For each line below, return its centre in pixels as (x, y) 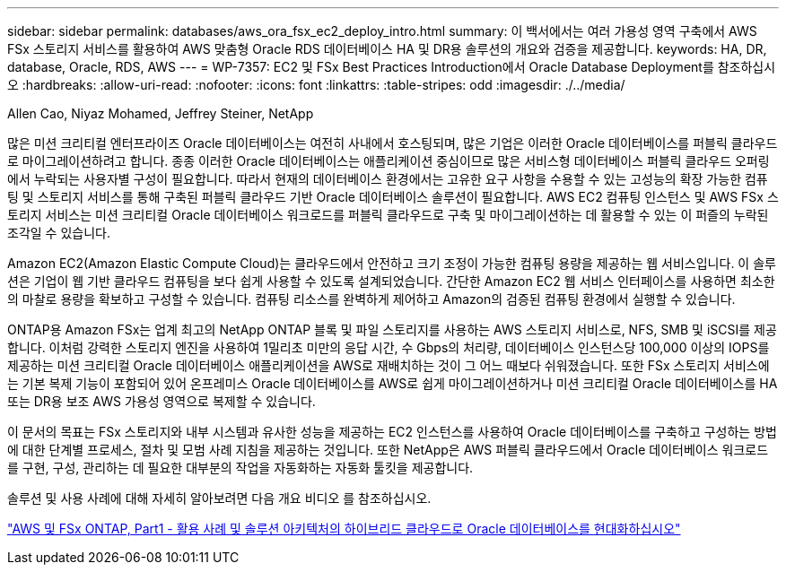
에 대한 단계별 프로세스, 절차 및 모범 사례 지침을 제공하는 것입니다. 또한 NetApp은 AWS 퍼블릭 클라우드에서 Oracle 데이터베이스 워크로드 (388, 450)
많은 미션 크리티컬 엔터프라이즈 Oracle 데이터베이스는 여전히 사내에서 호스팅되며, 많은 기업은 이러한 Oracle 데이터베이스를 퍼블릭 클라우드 (393, 143)
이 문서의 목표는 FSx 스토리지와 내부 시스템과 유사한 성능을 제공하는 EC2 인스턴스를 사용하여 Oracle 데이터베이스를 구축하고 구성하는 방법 (392, 432)
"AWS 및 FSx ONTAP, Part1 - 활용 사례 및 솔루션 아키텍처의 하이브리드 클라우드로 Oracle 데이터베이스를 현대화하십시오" (344, 529)
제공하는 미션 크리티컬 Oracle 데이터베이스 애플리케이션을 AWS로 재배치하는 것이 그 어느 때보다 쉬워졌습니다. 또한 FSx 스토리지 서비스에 (389, 365)
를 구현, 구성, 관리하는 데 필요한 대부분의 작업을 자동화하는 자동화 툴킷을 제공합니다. (240, 468)
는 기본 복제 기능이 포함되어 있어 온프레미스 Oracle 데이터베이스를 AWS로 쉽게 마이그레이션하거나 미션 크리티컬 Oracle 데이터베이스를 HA (393, 383)
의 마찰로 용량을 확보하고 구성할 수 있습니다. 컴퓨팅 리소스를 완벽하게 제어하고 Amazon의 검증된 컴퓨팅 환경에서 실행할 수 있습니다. (371, 299)
